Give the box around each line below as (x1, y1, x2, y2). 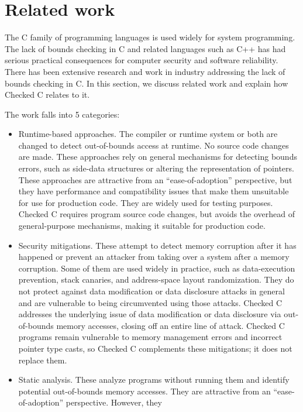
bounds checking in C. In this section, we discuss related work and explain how (5, 77, 288, 89)
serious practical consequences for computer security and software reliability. (5, 54, 278, 66)
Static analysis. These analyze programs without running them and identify (18, 373, 290, 386)
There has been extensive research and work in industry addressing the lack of (5, 65, 285, 77)
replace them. (18, 353, 67, 366)
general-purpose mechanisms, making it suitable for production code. (18, 219, 266, 232)
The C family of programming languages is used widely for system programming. (5, 31, 295, 43)
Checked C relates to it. (5, 88, 90, 101)
